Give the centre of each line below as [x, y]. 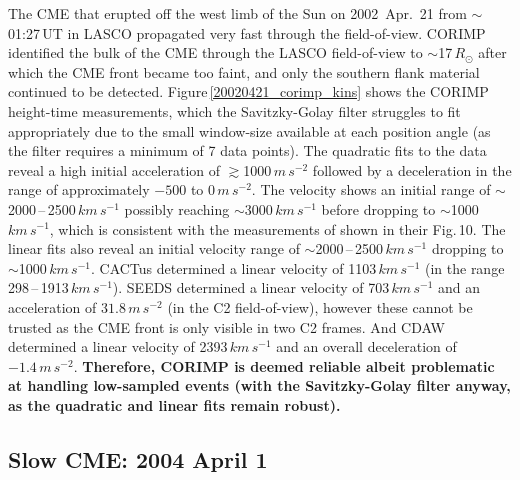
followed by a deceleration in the [412, 169]
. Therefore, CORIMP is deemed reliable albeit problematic [284, 365]
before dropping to [378, 208]
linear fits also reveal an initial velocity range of [154, 248]
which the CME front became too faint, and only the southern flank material [244, 71]
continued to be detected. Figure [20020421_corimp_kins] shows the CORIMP [248, 91]
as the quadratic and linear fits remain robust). [174, 404]
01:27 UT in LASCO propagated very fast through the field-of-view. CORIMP [247, 32]
